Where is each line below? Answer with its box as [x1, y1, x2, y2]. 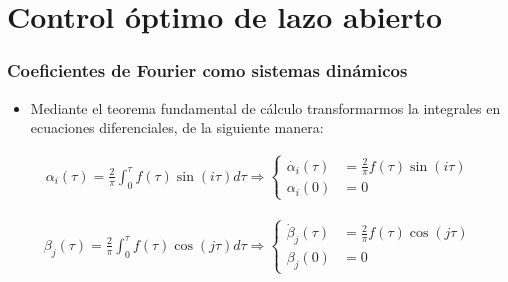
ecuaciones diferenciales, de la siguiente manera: [30, 117, 324, 138]
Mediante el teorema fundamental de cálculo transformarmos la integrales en [30, 97, 501, 118]
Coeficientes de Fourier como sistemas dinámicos [7, 58, 408, 83]
